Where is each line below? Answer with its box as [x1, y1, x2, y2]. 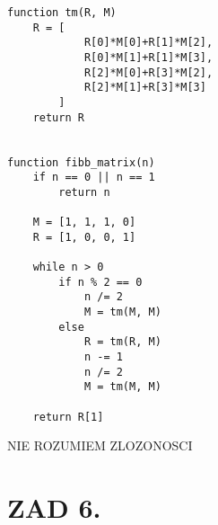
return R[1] [32, 410, 104, 423]
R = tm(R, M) [83, 335, 161, 349]
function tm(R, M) [7, 6, 117, 19]
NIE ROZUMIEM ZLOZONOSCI [7, 436, 193, 455]
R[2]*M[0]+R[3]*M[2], [83, 66, 214, 79]
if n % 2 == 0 [58, 275, 143, 289]
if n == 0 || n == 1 [32, 171, 155, 184]
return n [58, 185, 110, 199]
